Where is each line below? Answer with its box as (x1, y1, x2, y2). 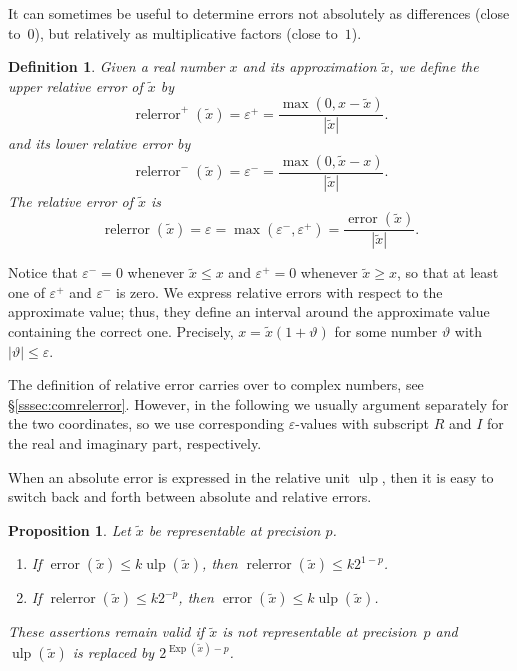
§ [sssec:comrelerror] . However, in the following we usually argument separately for (8, 393, 509, 414)
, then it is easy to (381, 466, 494, 487)
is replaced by (72, 642, 155, 663)
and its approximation (242, 56, 377, 77)
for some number (334, 320, 438, 341)
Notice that (8, 262, 78, 283)
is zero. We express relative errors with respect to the (116, 281, 443, 302)
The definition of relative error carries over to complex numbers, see (8, 374, 424, 395)
